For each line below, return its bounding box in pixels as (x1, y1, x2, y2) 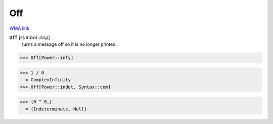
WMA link (9, 25, 30, 31)
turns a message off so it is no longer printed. (22, 41, 117, 47)
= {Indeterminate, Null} (25, 106, 87, 112)
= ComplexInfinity (25, 77, 71, 83)
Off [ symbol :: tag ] (9, 34, 50, 40)
